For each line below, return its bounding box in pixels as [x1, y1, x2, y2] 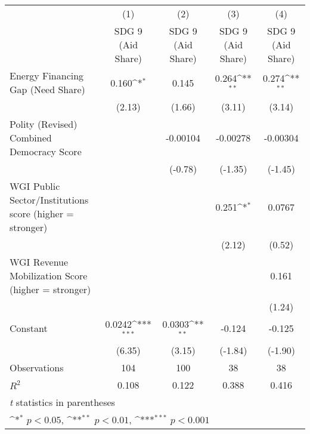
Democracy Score [10, 144, 82, 158]
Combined [10, 131, 52, 144]
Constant [10, 321, 48, 335]
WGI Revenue [10, 255, 69, 269]
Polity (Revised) [10, 117, 77, 131]
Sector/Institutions [10, 193, 89, 207]
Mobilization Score [10, 269, 88, 282]
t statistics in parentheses [10, 395, 115, 409]
